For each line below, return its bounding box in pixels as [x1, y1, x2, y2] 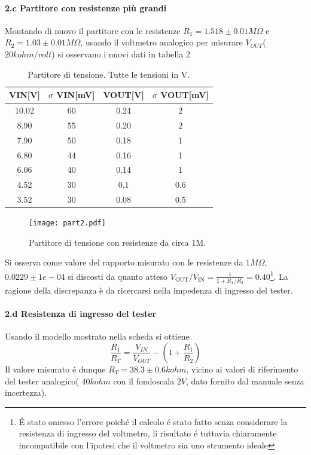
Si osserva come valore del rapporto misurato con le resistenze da [5, 256, 243, 268]
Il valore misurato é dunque [5, 362, 106, 375]
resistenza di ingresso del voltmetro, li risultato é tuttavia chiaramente [19, 427, 277, 439]
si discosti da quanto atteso [68, 270, 168, 282]
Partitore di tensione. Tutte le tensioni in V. [28, 68, 190, 80]
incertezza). [5, 386, 47, 399]
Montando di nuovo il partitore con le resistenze [5, 24, 181, 36]
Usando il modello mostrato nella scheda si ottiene [5, 330, 190, 343]
